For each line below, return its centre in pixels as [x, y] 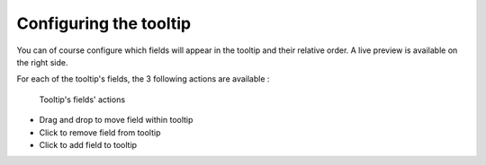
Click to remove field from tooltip [100, 132]
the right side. [42, 62]
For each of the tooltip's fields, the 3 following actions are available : [143, 79]
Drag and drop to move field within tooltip [116, 120]
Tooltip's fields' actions [82, 100]
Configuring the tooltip [104, 23]
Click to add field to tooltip [88, 144]
